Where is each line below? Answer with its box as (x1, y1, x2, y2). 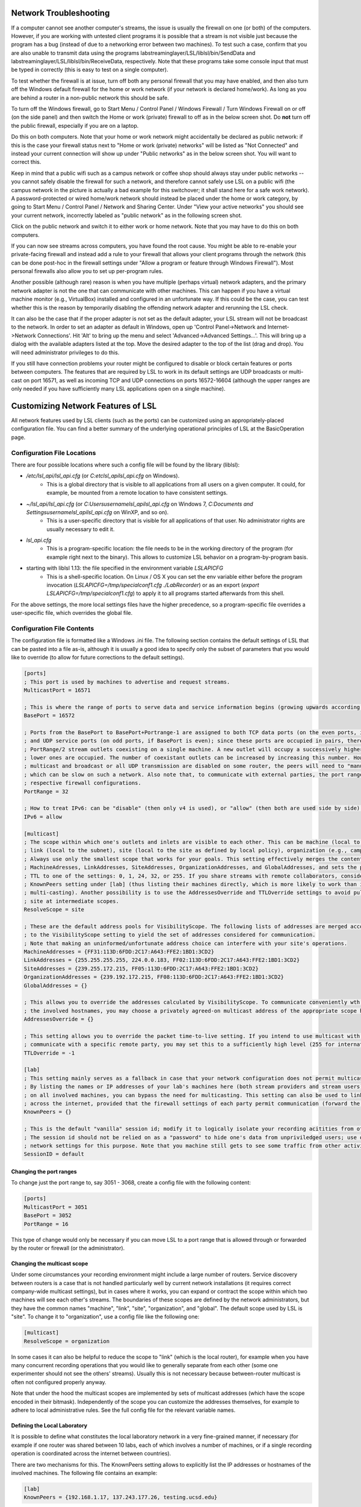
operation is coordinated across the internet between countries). (11, 1450, 171, 1457)
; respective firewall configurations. (23, 779, 141, 787)
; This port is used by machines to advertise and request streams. (23, 678, 230, 685)
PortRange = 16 (23, 1221, 69, 1227)
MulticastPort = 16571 (23, 687, 91, 693)
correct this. (11, 159, 42, 166)
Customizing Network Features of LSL (11, 401, 157, 411)
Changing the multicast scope (11, 1260, 88, 1267)
